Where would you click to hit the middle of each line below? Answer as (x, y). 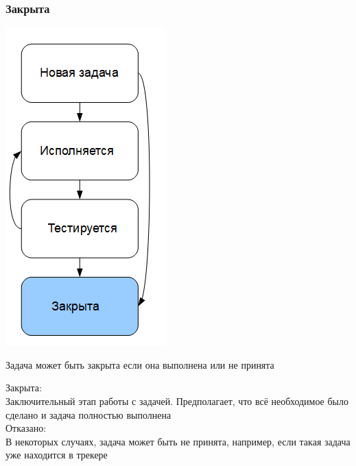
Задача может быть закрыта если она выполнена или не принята (140, 364)
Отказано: (26, 428)
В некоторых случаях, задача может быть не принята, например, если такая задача (178, 441)
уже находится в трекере (57, 455)
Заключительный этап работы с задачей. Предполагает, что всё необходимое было (177, 401)
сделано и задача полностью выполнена (88, 414)
